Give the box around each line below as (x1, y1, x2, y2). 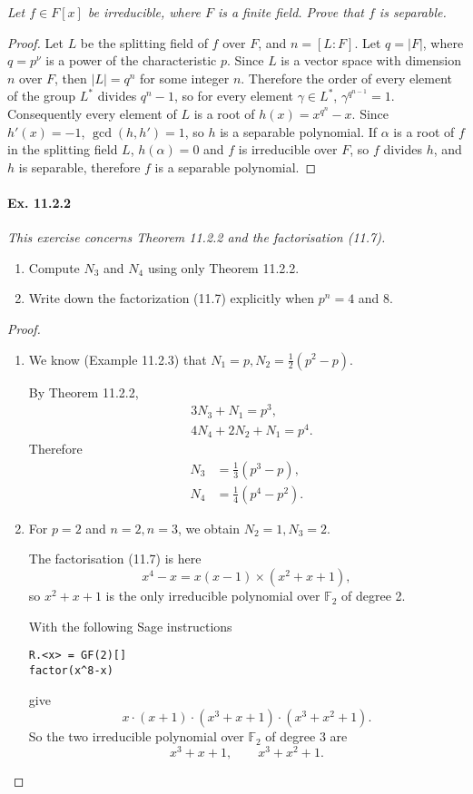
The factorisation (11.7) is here (28, 549, 202, 568)
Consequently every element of (7, 103, 177, 123)
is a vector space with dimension (281, 51, 461, 70)
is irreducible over (238, 140, 338, 159)
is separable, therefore (18, 157, 141, 176)
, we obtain (177, 518, 240, 537)
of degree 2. (341, 586, 406, 605)
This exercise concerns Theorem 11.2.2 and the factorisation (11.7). (7, 228, 386, 247)
